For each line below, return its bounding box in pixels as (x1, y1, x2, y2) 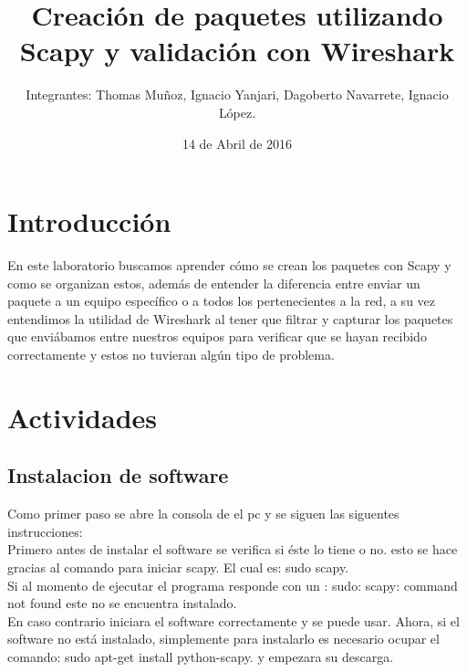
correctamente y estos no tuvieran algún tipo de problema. (7, 345, 335, 363)
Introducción (7, 203, 171, 240)
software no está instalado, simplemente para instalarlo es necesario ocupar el (7, 629, 440, 648)
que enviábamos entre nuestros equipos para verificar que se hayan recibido (7, 327, 427, 346)
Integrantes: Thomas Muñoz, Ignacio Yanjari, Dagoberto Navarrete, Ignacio (26, 85, 449, 104)
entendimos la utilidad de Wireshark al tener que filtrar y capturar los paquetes (7, 309, 453, 328)
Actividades (7, 398, 158, 436)
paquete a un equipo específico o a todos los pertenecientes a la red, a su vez (7, 291, 436, 310)
